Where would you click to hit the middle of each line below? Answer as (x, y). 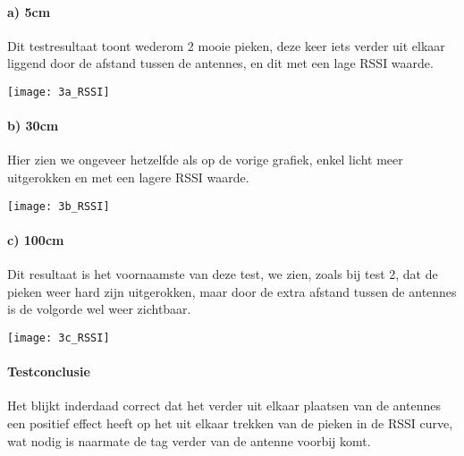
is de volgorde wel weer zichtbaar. (99, 309)
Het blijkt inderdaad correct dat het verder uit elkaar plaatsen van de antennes (224, 405)
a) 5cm (29, 11)
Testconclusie (49, 372)
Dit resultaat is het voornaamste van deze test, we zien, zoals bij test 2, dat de (223, 274)
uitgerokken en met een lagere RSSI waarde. (128, 177)
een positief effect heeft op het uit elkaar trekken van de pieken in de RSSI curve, (230, 422)
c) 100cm (36, 239)
